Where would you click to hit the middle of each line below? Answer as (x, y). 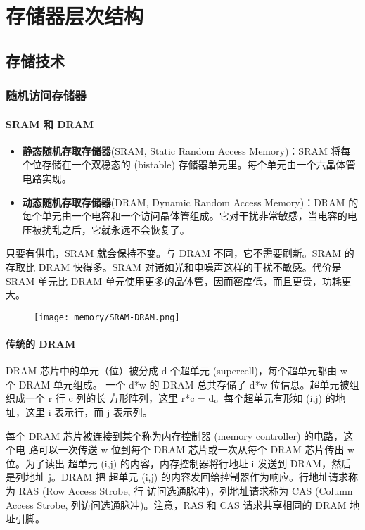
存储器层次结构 (75, 16)
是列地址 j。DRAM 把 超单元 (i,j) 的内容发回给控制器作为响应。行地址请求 (177, 477)
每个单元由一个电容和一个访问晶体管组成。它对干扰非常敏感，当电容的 (185, 216)
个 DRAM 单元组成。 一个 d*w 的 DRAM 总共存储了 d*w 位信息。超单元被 (178, 384)
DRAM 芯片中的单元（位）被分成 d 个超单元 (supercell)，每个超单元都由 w (177, 371)
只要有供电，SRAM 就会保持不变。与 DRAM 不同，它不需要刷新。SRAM (174, 253)
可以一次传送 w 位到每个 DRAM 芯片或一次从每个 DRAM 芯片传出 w (197, 449)
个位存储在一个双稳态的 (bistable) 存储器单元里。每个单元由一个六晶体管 (189, 164)
